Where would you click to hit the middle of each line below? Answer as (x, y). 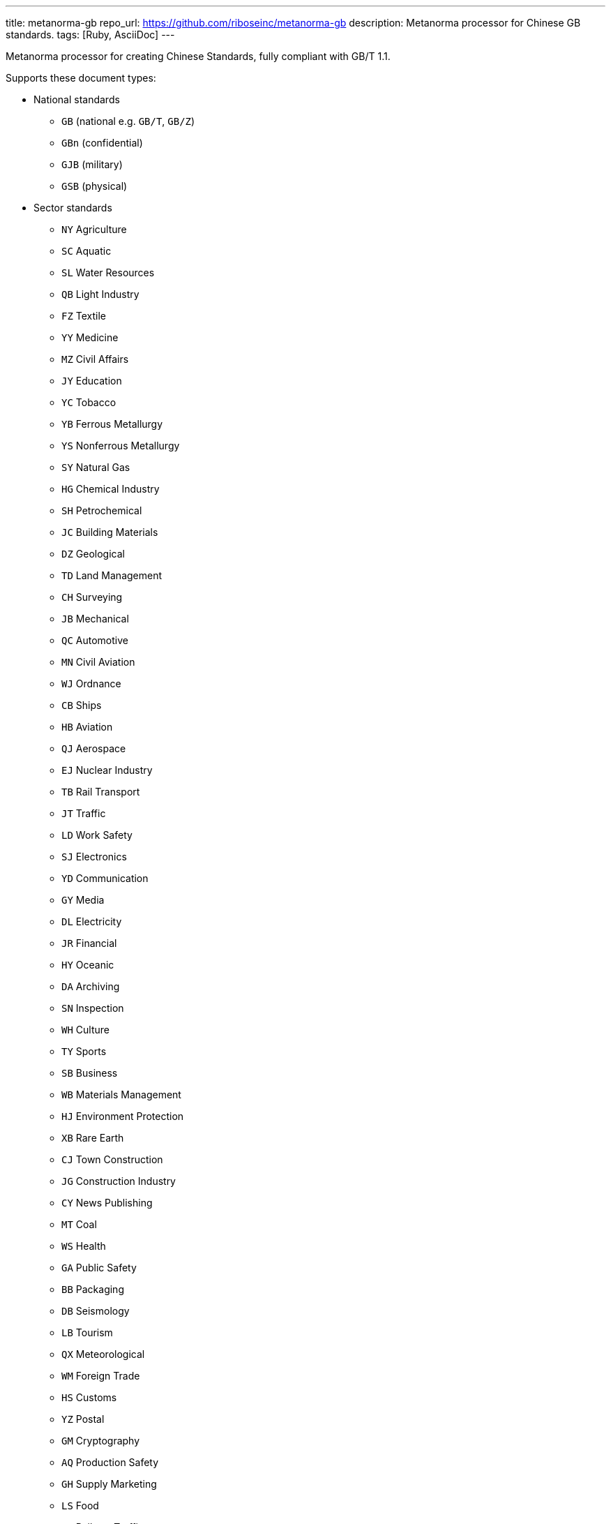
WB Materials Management (121, 1095)
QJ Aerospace (94, 748)
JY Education (92, 381)
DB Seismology (96, 1311)
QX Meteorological (103, 1354)
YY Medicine (90, 337)
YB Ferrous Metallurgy (112, 424)
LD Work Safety (97, 835)
